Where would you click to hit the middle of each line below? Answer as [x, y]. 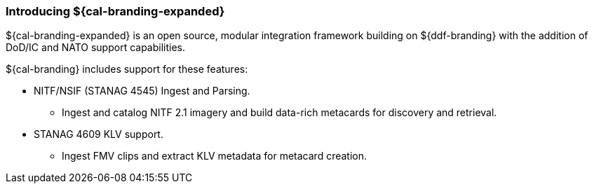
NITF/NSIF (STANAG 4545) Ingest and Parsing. [142, 91]
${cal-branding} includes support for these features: [127, 69]
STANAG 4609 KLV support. [99, 134]
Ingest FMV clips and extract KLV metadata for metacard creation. [215, 156]
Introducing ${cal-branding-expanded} [115, 11]
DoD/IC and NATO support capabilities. [96, 48]
